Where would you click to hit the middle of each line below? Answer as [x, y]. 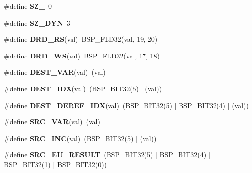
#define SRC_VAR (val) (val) [52, 122]
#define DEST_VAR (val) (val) [55, 72]
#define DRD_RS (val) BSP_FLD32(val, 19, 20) [81, 39]
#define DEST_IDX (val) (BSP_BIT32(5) [72, 88]
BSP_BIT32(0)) [82, 164]
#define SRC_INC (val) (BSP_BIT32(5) [69, 138]
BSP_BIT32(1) [27, 164]
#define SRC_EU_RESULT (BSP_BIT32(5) [79, 155]
